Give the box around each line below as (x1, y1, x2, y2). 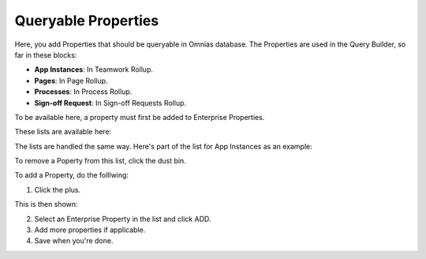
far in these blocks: (14, 50, 77, 59)
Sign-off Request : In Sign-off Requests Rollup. (34, 98, 187, 107)
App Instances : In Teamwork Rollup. (34, 65, 154, 74)
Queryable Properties (14, 12, 159, 29)
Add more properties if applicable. (34, 225, 146, 235)
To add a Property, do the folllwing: (14, 171, 129, 180)
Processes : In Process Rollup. (34, 87, 133, 96)
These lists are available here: (14, 127, 112, 137)
